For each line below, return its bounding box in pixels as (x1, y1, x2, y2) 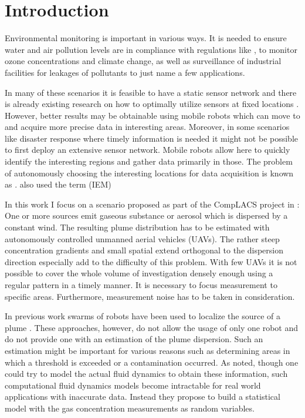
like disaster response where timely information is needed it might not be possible (5, 132, 299, 144)
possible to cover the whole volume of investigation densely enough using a (5, 267, 273, 279)
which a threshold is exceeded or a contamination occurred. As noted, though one (5, 356, 299, 368)
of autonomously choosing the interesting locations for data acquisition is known (5, 166, 294, 179)
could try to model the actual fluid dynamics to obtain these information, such (5, 367, 288, 380)
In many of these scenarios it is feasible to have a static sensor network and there (5, 86, 297, 98)
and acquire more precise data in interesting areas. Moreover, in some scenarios (5, 121, 290, 133)
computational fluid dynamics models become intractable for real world (5, 379, 261, 391)
